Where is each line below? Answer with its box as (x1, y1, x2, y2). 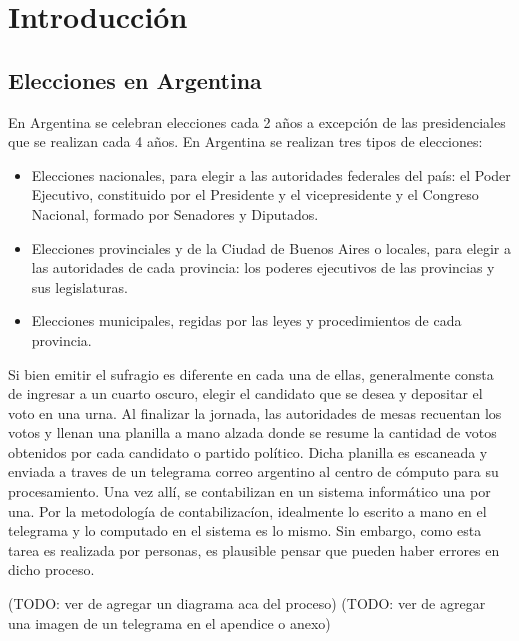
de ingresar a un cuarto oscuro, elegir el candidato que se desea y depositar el (8, 383, 483, 404)
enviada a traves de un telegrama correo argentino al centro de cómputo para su (8, 461, 499, 482)
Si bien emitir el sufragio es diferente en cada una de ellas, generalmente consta (8, 363, 494, 384)
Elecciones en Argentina (8, 64, 262, 95)
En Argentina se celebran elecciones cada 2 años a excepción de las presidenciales (8, 111, 506, 132)
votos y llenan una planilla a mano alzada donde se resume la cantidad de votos (8, 422, 497, 443)
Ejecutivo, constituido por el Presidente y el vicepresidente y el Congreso (31, 184, 479, 205)
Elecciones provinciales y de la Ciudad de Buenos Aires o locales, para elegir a (31, 237, 512, 258)
